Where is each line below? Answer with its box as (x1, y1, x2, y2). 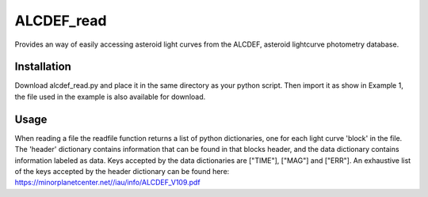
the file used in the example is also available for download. (14, 92, 206, 101)
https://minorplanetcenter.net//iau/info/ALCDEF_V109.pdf (14, 178, 201, 188)
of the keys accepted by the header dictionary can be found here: (14, 166, 230, 176)
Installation (14, 60, 71, 74)
